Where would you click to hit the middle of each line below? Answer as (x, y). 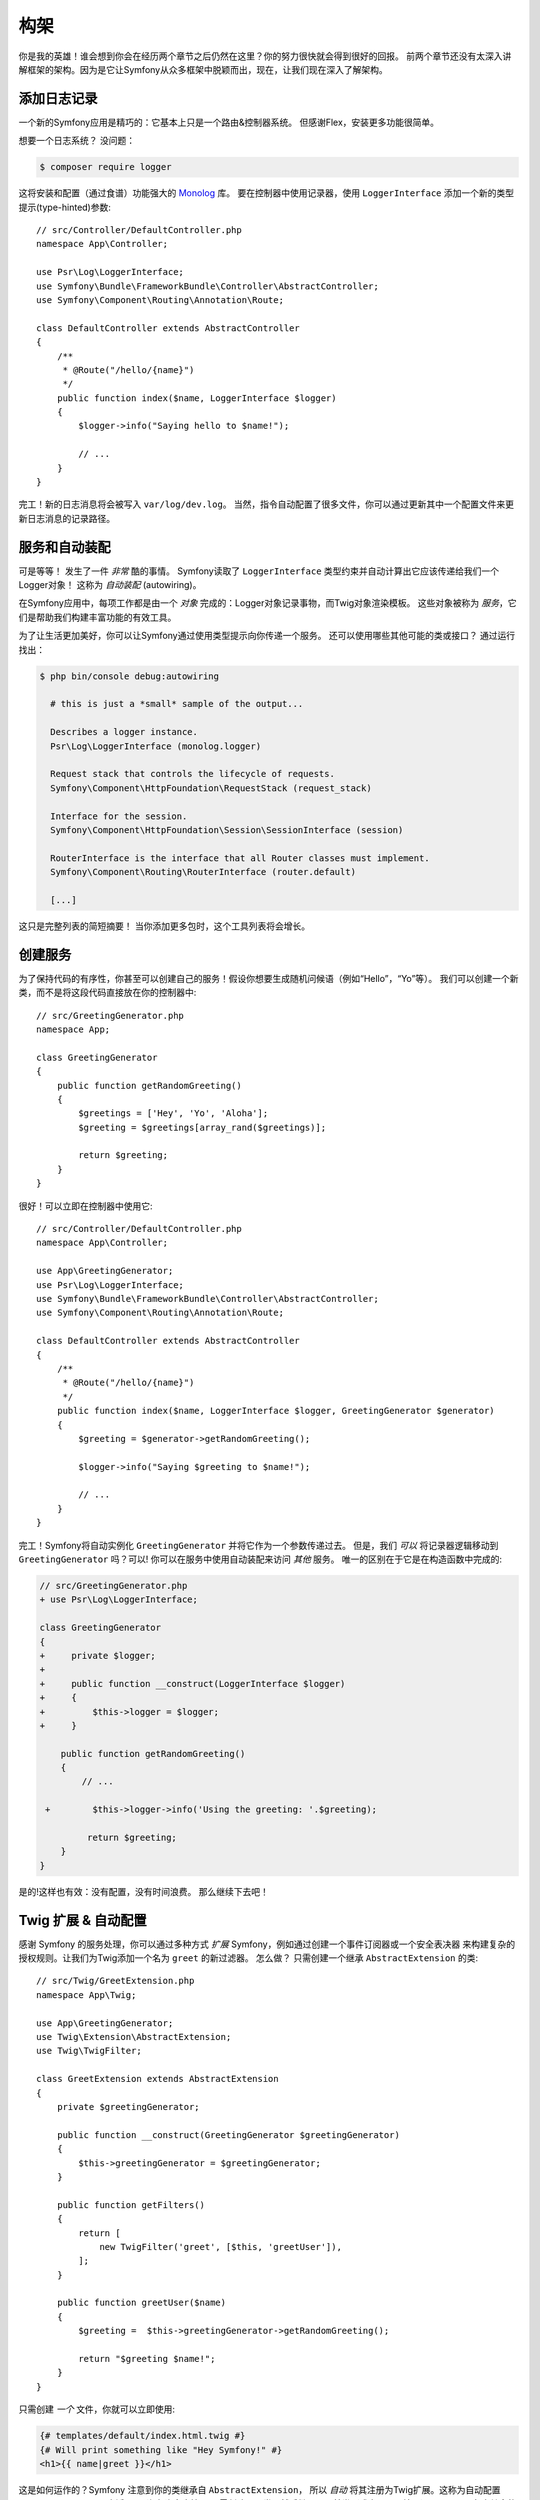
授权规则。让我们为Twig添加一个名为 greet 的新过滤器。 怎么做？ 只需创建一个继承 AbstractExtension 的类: (248, 1958)
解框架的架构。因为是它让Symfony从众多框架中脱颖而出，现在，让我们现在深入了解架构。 (203, 69)
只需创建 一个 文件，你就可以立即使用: (96, 2409)
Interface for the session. (119, 816)
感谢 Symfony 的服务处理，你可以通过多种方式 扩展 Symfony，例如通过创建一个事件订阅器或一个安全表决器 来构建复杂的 (267, 1944)
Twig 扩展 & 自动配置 (82, 1920)
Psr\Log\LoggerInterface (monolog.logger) (156, 746)
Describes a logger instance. (124, 732)
